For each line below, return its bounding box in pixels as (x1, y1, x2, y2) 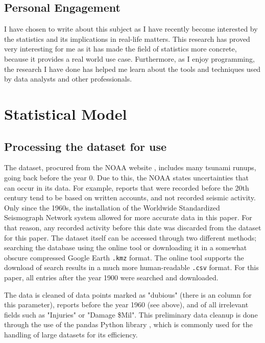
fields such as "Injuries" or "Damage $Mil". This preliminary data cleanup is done (4, 309, 258, 320)
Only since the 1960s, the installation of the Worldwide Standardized (4, 202, 220, 213)
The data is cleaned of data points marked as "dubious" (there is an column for (4, 289, 252, 300)
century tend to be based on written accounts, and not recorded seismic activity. (4, 192, 256, 203)
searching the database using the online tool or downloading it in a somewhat (4, 242, 247, 253)
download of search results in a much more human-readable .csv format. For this (4, 262, 259, 273)
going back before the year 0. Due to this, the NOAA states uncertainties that (4, 172, 249, 182)
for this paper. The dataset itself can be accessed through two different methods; (4, 232, 257, 243)
